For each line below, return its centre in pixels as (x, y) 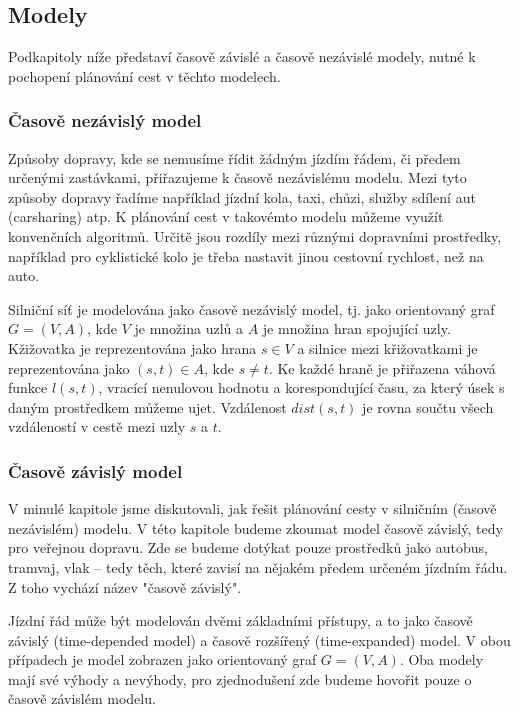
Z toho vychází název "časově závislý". (125, 586)
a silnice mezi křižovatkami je (387, 347)
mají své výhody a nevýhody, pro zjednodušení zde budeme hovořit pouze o (240, 678)
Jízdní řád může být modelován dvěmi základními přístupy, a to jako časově (240, 620)
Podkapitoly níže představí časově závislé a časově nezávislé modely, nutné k (242, 56)
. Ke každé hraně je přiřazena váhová (382, 367)
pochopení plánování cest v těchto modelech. (144, 75)
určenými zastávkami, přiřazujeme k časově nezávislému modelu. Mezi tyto (237, 177)
